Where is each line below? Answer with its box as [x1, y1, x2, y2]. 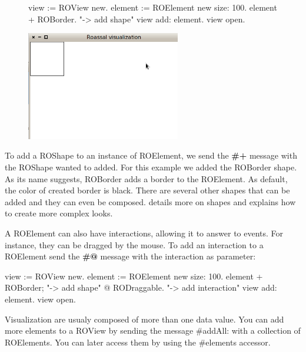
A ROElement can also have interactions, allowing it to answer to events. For [5, 227, 284, 239]
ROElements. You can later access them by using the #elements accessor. [5, 335, 271, 348]
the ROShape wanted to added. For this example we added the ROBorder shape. [5, 161, 297, 173]
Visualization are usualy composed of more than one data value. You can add [5, 312, 284, 325]
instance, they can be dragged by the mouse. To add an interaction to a [5, 238, 264, 251]
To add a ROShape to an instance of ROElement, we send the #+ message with [5, 149, 297, 162]
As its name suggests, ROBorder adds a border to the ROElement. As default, [5, 172, 288, 185]
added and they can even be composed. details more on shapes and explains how [5, 195, 296, 208]
